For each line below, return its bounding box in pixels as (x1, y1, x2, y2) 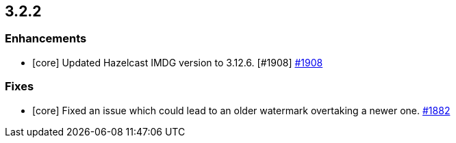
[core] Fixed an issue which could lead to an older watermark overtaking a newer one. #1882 (32, 104, 451, 116)
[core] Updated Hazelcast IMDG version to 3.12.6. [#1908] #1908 (32, 56, 323, 68)
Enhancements (5, 31, 87, 46)
